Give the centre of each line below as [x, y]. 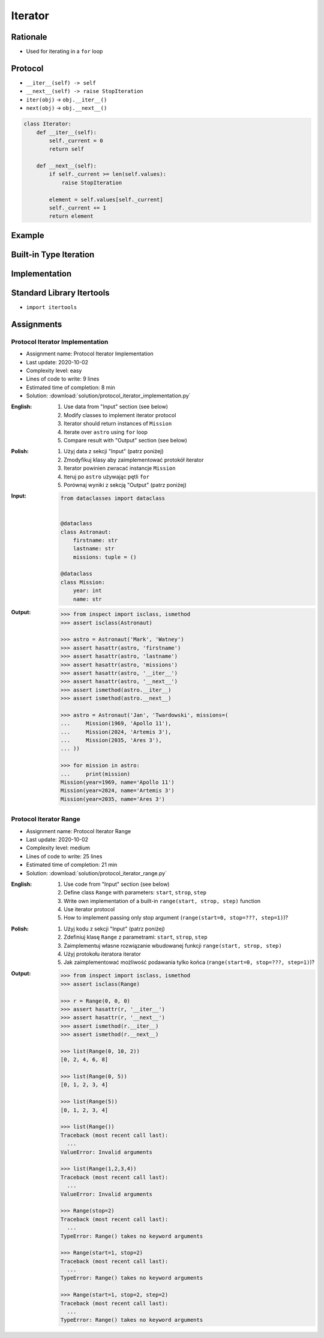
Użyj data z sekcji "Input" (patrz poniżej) [114, 451]
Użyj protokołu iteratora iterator [102, 954]
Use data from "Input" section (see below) [116, 407]
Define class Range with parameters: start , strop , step [135, 893]
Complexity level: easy [54, 370]
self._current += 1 [77, 208]
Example [28, 235]
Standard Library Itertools [61, 293]
